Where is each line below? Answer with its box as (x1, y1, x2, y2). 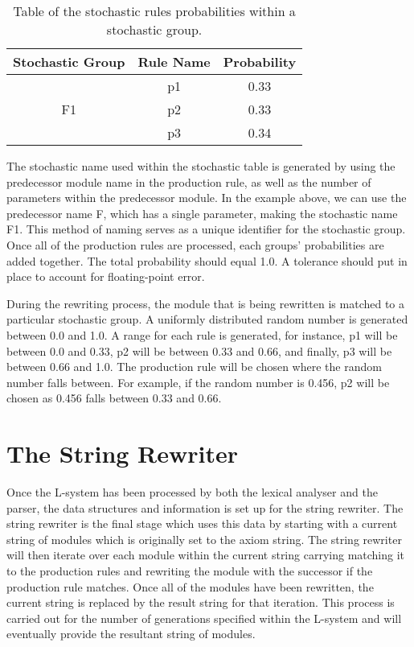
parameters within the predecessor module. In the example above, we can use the (6, 189, 407, 206)
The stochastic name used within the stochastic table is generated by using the (6, 158, 396, 174)
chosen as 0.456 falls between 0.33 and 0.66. (6, 389, 222, 406)
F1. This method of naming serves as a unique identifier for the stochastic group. (6, 220, 406, 237)
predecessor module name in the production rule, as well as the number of (6, 173, 371, 190)
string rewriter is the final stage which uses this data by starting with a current (6, 515, 398, 532)
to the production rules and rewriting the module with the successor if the (6, 563, 373, 579)
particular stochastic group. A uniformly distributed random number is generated (6, 311, 408, 328)
